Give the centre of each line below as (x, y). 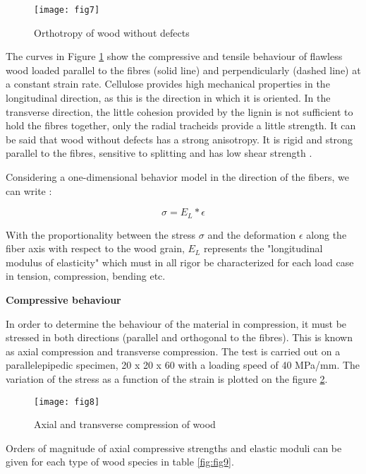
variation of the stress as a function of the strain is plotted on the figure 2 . (167, 378)
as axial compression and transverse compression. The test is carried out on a (173, 351)
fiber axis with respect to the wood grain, (95, 248)
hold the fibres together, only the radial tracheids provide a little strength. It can (181, 125)
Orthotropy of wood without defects (112, 32)
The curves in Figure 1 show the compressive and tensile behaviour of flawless (174, 56)
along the (327, 234)
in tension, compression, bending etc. (86, 276)
